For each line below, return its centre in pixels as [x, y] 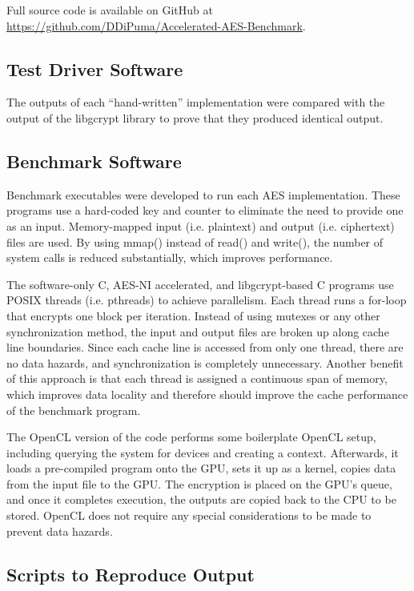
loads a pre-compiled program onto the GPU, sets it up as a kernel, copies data [201, 468]
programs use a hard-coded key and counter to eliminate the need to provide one [205, 210]
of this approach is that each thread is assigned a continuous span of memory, [197, 378]
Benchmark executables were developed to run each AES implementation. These [203, 194]
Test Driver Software [95, 68]
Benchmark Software [94, 161]
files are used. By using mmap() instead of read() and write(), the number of [195, 241]
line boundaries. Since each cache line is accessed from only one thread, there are [205, 347]
